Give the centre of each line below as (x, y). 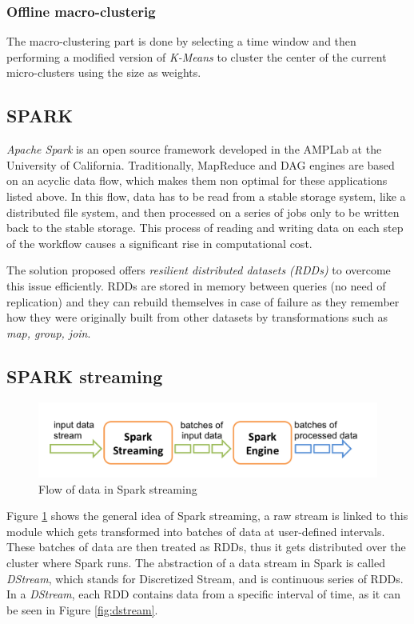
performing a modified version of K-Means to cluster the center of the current (197, 56)
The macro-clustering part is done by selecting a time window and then (181, 41)
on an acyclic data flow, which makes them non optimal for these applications (197, 180)
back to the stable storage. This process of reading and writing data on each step (205, 228)
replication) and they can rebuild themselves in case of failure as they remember (203, 301)
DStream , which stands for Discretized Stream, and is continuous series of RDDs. (205, 578)
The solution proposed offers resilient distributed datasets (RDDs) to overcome (199, 270)
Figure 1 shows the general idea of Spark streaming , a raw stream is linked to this (207, 516)
